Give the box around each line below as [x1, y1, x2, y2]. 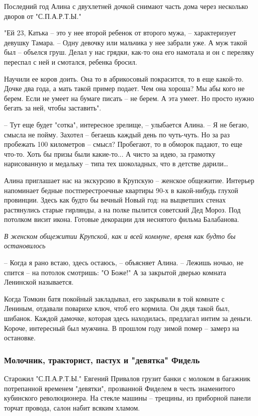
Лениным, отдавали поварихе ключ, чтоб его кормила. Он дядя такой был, [4, 303, 230, 313]
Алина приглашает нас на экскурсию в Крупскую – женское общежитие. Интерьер [4, 175, 255, 185]
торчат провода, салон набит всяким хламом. [4, 402, 140, 413]
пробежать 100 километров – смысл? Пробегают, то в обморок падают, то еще [4, 139, 243, 149]
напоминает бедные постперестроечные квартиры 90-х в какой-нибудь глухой [4, 185, 238, 195]
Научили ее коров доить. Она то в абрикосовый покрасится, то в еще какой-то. [4, 73, 244, 84]
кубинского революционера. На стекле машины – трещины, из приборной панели [4, 393, 251, 403]
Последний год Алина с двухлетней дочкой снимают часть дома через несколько [4, 1, 248, 11]
